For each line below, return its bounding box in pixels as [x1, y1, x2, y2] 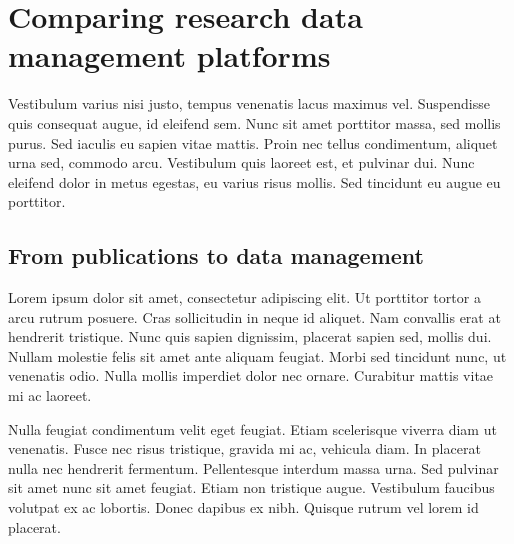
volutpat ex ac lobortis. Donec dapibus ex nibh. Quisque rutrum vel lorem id [8, 497, 479, 518]
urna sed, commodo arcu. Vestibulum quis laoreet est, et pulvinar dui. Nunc [8, 152, 475, 173]
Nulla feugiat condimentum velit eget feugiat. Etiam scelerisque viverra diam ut [8, 418, 497, 439]
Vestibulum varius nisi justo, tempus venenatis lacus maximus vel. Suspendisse [8, 93, 490, 114]
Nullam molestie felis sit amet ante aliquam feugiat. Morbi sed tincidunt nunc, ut [8, 345, 507, 366]
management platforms [8, 35, 331, 76]
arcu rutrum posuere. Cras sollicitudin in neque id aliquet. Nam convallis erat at [8, 306, 501, 327]
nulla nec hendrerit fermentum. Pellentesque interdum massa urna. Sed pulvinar [8, 457, 499, 478]
